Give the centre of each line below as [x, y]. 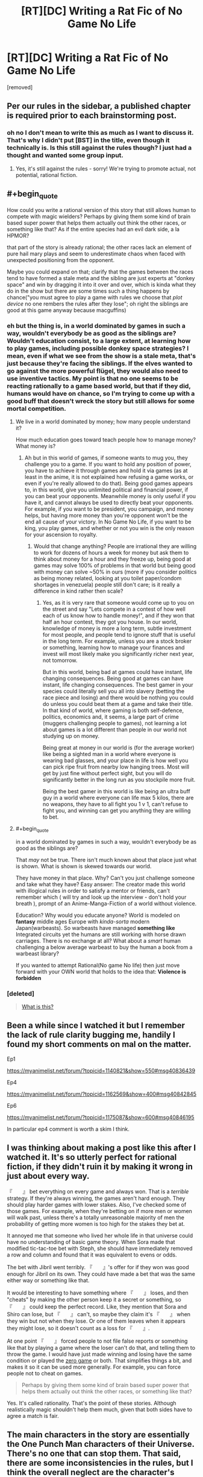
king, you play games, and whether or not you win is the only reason [109, 528]
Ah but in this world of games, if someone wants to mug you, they [106, 457]
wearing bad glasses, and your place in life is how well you [115, 760]
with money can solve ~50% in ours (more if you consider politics [115, 572]
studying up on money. [71, 735]
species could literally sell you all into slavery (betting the [114, 691]
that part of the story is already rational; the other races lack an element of [99, 247]
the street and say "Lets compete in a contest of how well [114, 609]
